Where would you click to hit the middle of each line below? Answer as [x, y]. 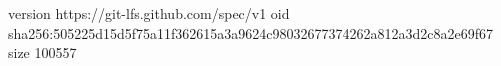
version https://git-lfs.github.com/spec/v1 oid [149, 13]
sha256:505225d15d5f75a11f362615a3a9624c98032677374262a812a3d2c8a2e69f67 [251, 32]
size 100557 [42, 52]
